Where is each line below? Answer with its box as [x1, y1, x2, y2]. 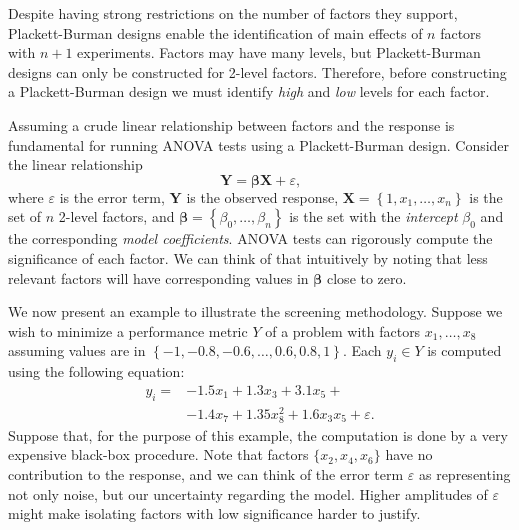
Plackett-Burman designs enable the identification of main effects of [8, 22, 423, 43]
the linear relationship [8, 154, 143, 175]
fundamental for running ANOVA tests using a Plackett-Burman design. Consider [8, 134, 510, 155]
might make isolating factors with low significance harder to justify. [8, 503, 421, 524]
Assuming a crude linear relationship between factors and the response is [8, 114, 455, 135]
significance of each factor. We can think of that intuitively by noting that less [8, 247, 488, 268]
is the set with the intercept [289, 206, 458, 227]
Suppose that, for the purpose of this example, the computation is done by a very [8, 424, 508, 445]
